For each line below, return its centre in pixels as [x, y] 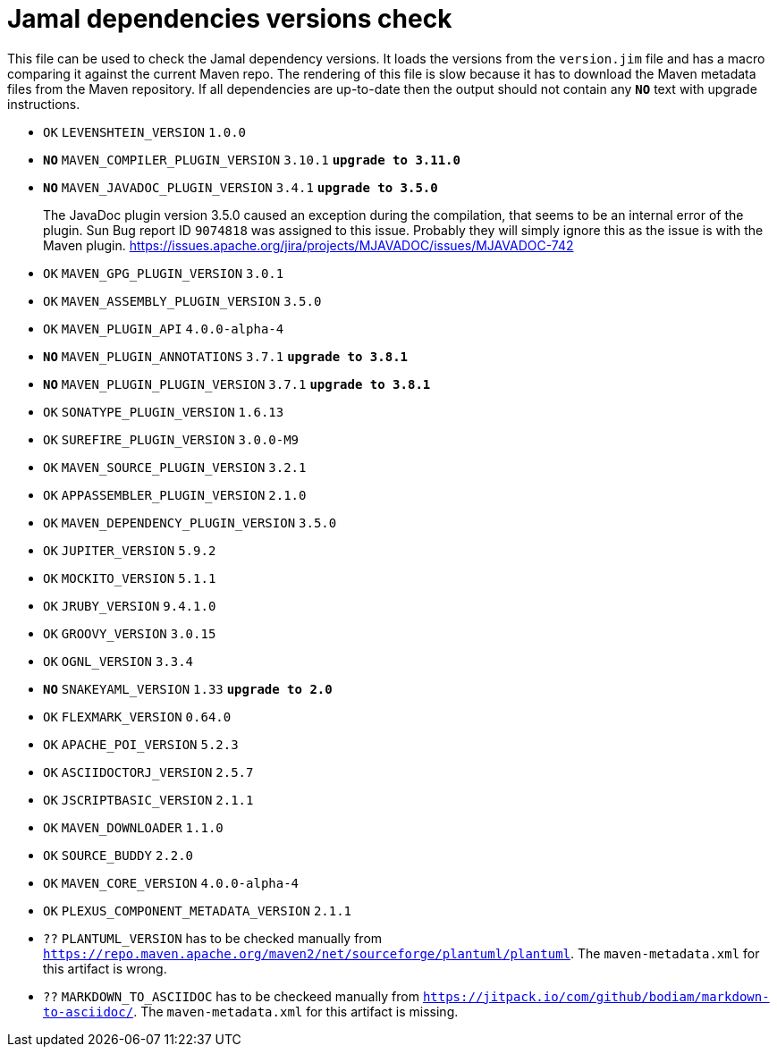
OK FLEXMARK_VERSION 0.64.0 [137, 717]
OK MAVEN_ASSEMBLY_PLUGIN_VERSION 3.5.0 [182, 301]
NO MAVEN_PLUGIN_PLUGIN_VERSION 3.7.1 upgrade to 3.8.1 [237, 384]
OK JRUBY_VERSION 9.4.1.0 [130, 606]
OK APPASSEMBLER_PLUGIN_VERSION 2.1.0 [175, 495]
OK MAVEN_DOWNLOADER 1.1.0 [133, 827]
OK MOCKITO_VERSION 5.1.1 [130, 578]
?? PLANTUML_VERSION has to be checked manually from [213, 938]
